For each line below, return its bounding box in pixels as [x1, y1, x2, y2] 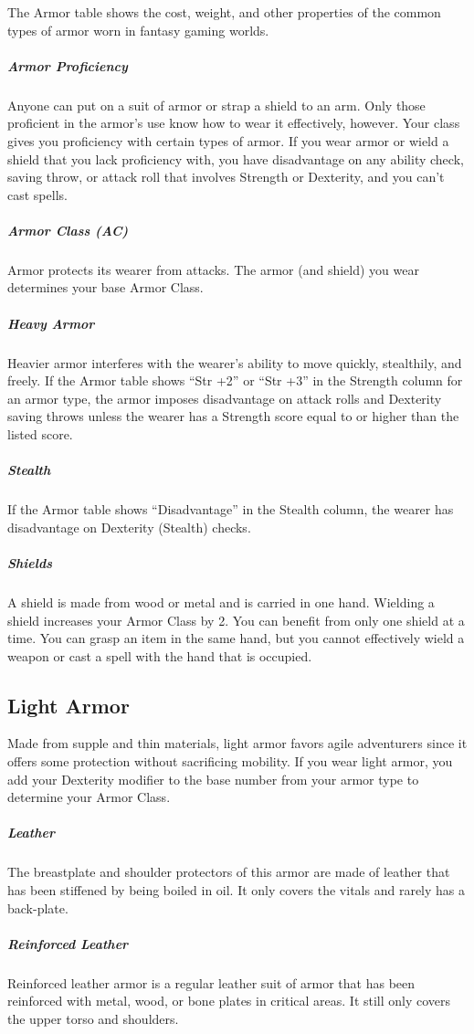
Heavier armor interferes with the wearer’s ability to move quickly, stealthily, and [7, 353, 462, 372]
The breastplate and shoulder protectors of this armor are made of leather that [7, 862, 450, 881]
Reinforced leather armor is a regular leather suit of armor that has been [7, 973, 416, 992]
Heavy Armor [7, 313, 95, 332]
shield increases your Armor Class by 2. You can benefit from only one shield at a [7, 610, 465, 629]
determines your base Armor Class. [7, 278, 204, 297]
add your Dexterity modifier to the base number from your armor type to [7, 769, 419, 788]
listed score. [7, 425, 73, 443]
